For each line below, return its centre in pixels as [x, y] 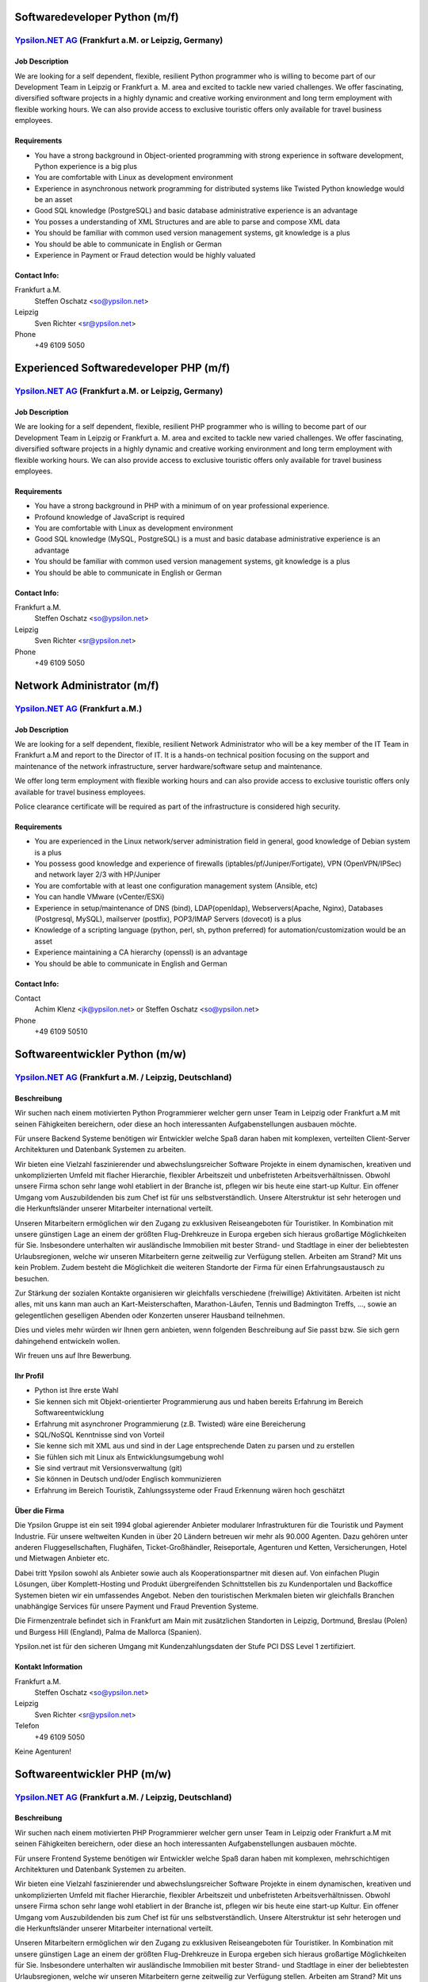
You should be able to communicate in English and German [131, 963]
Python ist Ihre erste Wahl [76, 1391]
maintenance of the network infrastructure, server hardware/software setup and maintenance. [168, 766]
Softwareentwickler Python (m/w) [101, 1054]
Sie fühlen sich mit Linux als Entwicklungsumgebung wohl [129, 1457]
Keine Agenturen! [43, 1751]
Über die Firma [40, 1510]
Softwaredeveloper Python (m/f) [97, 17]
